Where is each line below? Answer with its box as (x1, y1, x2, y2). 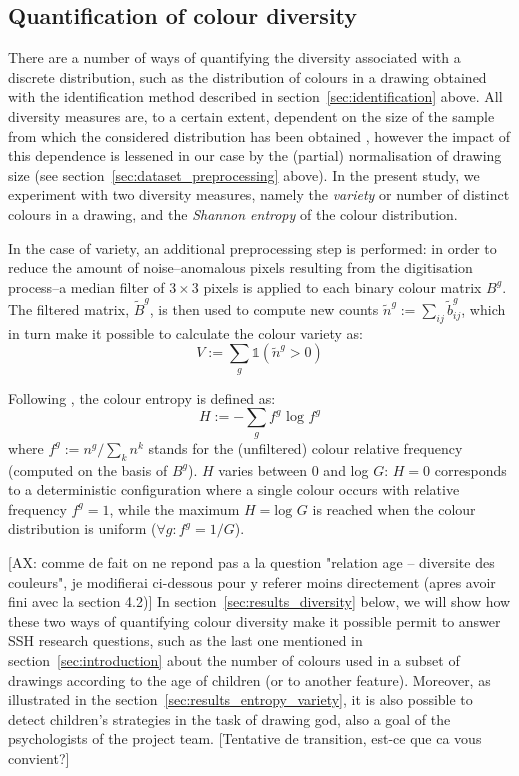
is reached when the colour (312, 498, 476, 519)
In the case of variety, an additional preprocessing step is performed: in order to (8, 237, 497, 258)
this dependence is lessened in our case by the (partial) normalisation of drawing (8, 145, 502, 166)
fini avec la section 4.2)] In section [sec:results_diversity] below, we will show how (8, 591, 511, 612)
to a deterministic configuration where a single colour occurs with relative (8, 479, 460, 500)
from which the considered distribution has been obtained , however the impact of (8, 125, 511, 146)
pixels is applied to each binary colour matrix (203, 276, 482, 297)
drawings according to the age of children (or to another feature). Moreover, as (8, 669, 491, 690)
